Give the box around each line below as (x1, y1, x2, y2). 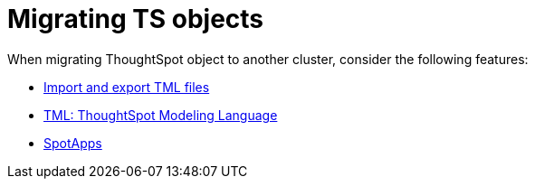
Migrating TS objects (7, 4, 264, 34)
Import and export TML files (43, 79, 210, 95)
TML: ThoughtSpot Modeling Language (43, 107, 278, 123)
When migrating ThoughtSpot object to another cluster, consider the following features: (7, 51, 529, 67)
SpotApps (43, 135, 102, 151)
